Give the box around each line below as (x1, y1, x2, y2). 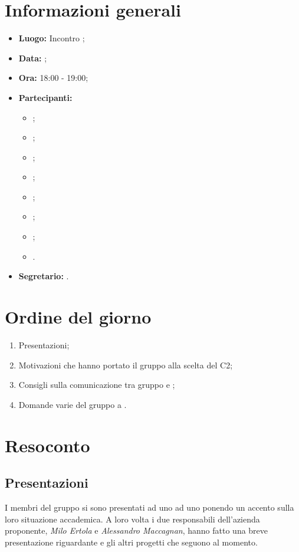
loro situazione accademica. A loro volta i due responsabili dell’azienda (5, 512, 260, 525)
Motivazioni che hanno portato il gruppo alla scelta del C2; (18, 358, 233, 371)
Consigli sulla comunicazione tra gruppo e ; (18, 378, 175, 391)
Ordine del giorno (5, 305, 152, 329)
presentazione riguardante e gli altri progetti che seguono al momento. (5, 535, 258, 548)
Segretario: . (18, 270, 69, 282)
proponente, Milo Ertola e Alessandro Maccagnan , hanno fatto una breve (5, 524, 268, 537)
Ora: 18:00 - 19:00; (18, 71, 88, 84)
